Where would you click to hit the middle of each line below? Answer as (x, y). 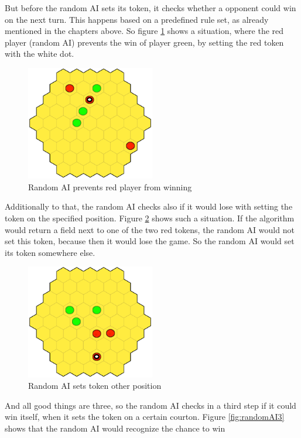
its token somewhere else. (50, 252)
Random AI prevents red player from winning (110, 187)
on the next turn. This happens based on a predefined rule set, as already (137, 19)
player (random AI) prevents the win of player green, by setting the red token (144, 42)
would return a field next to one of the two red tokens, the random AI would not (150, 229)
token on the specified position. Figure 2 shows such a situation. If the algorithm (150, 218)
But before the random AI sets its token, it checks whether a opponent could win (150, 8)
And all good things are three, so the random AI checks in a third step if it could (150, 405)
